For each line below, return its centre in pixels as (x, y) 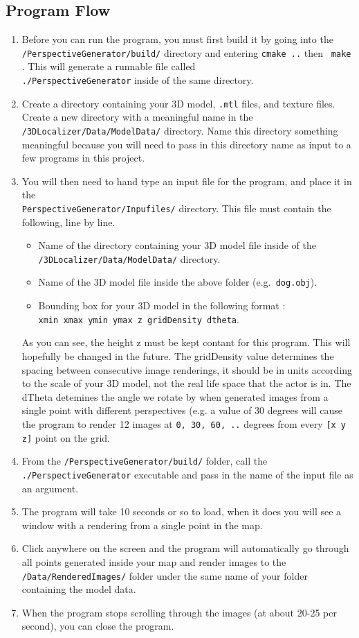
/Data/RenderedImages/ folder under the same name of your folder (165, 575)
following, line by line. (68, 222)
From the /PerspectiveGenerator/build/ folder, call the (145, 461)
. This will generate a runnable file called (109, 66)
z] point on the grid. (66, 437)
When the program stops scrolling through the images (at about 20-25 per (179, 612)
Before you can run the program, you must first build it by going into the (177, 39)
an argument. (50, 488)
